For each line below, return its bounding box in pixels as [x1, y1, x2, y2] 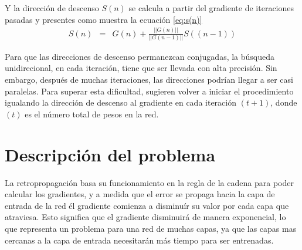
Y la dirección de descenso [5, 2, 99, 13]
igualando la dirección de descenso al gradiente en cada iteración [5, 96, 236, 109]
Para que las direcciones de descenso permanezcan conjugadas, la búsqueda [5, 50, 275, 62]
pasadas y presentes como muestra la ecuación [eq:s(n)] [5, 13, 202, 25]
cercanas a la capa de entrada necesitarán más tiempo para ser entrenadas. [5, 234, 274, 246]
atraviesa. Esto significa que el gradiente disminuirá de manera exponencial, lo [5, 211, 286, 223]
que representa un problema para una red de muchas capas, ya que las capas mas [5, 222, 297, 234]
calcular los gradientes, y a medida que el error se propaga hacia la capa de [5, 188, 275, 200]
